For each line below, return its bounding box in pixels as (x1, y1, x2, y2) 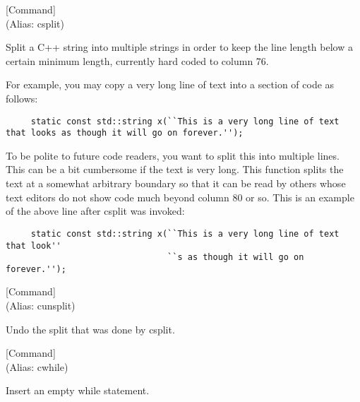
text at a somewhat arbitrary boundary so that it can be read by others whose (6, 176, 346, 191)
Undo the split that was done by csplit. (6, 321, 175, 336)
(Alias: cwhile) (6, 359, 68, 374)
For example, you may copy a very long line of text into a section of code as (6, 77, 335, 92)
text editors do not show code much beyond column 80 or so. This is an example (6, 189, 354, 204)
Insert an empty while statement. (6, 383, 150, 398)
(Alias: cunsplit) (6, 298, 76, 313)
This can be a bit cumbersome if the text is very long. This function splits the (6, 162, 344, 177)
